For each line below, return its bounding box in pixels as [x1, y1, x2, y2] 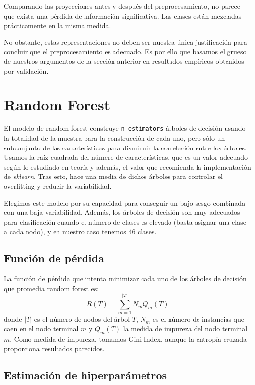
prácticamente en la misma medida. [4, 20, 111, 30]
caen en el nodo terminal [4, 323, 79, 333]
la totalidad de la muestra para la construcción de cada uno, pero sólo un [4, 132, 225, 143]
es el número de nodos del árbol [34, 314, 130, 324]
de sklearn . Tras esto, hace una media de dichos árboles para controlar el [4, 171, 223, 181]
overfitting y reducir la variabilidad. [4, 180, 112, 191]
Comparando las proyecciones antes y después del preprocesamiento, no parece [4, 1, 240, 11]
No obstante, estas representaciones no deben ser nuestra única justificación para [4, 36, 247, 47]
